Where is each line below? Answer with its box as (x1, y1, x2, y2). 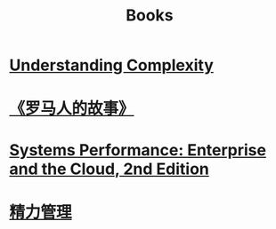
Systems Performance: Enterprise (9, 139, 267, 160)
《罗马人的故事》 (9, 99, 135, 119)
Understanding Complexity (9, 55, 214, 75)
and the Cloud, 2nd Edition (9, 159, 209, 178)
